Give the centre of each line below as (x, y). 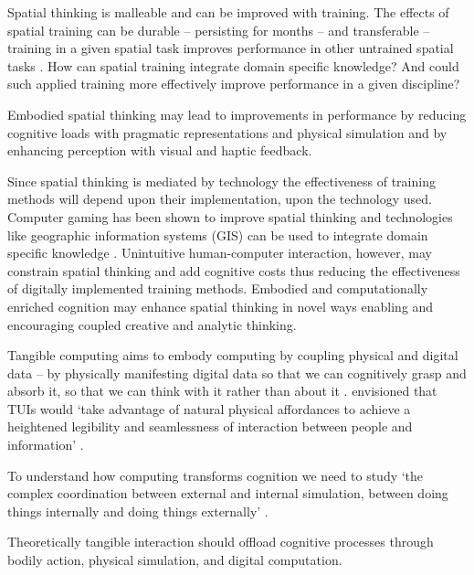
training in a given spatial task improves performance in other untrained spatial (231, 48)
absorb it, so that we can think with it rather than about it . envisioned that (222, 391)
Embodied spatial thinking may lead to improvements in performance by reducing (237, 114)
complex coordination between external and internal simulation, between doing (228, 493)
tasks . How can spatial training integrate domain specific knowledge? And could (233, 65)
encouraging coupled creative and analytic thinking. (152, 324)
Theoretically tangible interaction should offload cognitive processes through (221, 542)
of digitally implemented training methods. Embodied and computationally (218, 288)
